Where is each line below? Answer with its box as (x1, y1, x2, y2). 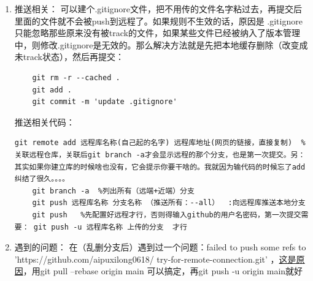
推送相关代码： (14, 115, 75, 128)
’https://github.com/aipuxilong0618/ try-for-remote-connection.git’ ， (14, 252, 279, 265)
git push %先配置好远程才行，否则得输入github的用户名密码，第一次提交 (32, 210, 301, 219)
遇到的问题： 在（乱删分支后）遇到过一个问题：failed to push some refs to (14, 241, 306, 253)
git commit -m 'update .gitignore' (32, 97, 177, 107)
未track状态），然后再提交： (14, 50, 124, 63)
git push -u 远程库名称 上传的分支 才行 (33, 222, 187, 231)
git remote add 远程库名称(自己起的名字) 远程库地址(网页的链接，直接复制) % (14, 138, 306, 148)
